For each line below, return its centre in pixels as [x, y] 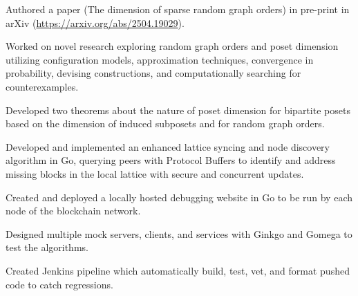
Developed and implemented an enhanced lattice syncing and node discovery [168, 146]
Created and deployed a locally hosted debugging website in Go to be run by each [179, 197]
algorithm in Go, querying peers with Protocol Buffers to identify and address [171, 160]
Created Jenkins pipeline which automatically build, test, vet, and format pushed [178, 270]
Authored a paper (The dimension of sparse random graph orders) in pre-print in [178, 9]
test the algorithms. [47, 247]
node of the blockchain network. [73, 211]
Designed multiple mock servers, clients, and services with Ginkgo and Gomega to [179, 233]
